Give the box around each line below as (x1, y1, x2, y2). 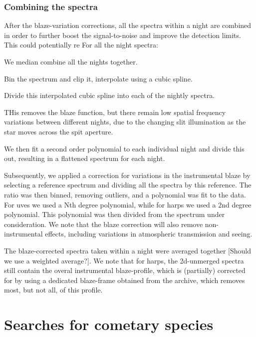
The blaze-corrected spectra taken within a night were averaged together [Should (4, 245, 251, 255)
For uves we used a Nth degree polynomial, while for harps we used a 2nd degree (4, 199, 252, 209)
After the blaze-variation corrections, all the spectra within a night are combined (4, 20, 252, 30)
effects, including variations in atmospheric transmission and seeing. (45, 228, 253, 239)
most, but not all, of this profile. (4, 284, 103, 295)
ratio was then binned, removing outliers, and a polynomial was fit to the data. (4, 189, 246, 199)
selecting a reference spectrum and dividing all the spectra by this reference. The (4, 179, 252, 190)
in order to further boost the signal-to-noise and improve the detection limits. (4, 29, 241, 40)
